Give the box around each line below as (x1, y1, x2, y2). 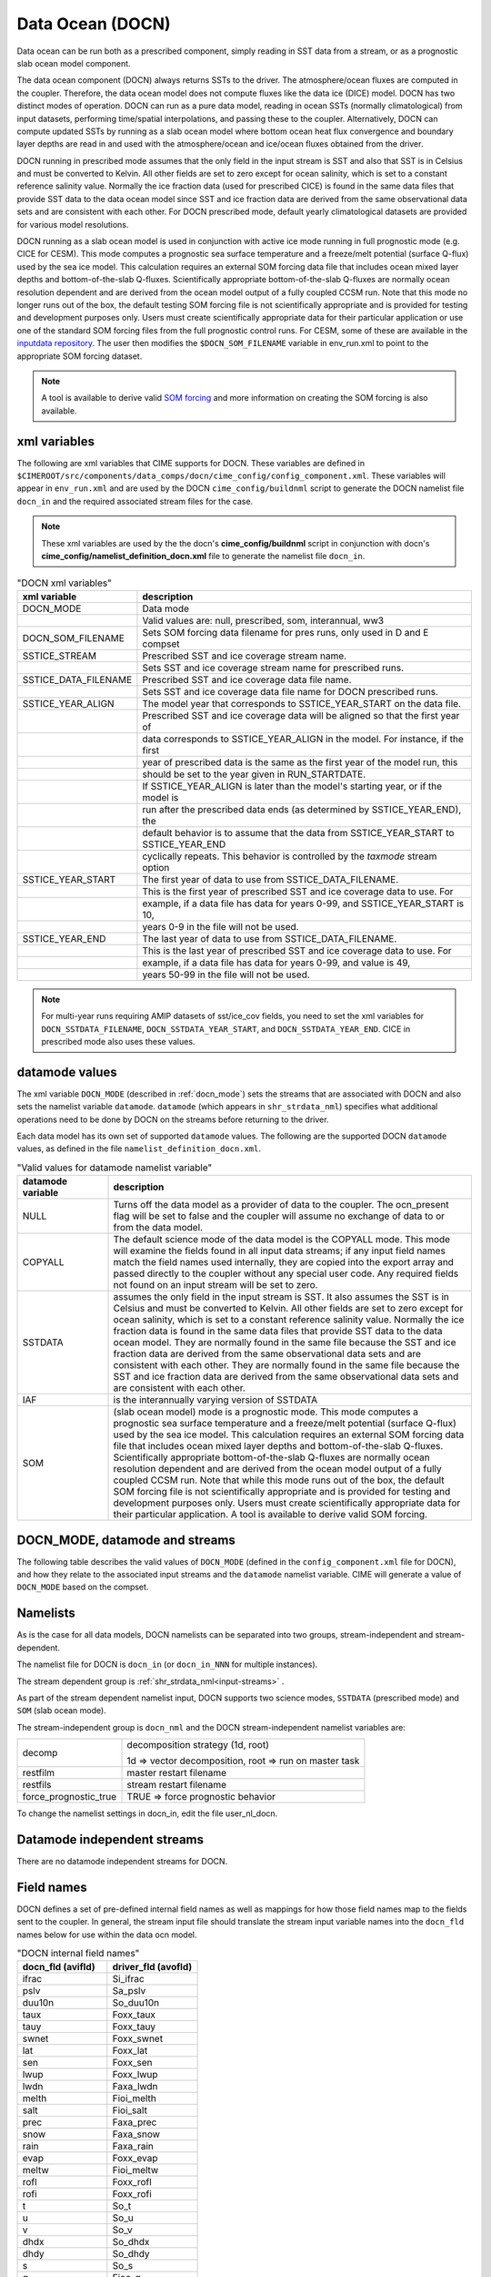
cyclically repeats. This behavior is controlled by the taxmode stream (142, 850, 437, 863)
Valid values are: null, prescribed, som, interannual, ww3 (142, 614, 385, 627)
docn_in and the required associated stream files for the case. (16, 495, 254, 506)
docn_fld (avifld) (22, 1961, 95, 1974)
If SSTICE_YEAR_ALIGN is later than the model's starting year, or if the (142, 780, 443, 792)
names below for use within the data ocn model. (16, 1929, 197, 1940)
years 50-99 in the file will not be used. (142, 968, 311, 981)
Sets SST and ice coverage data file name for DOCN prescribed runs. (142, 685, 438, 698)
